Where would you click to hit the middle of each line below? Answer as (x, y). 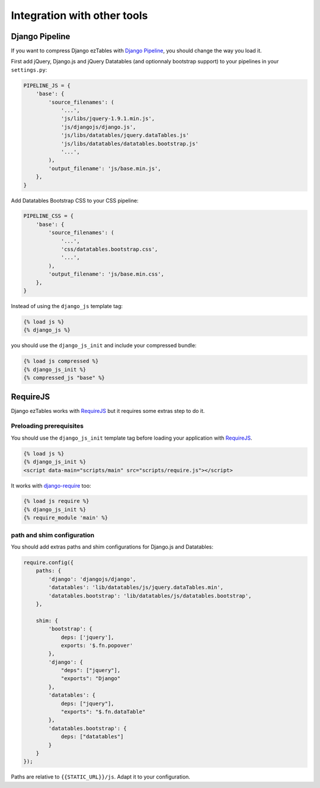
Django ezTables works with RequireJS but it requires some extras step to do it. (108, 411)
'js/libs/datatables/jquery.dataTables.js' (125, 135)
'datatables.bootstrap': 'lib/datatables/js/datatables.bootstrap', (150, 596)
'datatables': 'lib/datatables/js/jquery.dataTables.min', (136, 587)
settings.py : (29, 70)
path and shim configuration (53, 535)
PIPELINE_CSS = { (49, 216)
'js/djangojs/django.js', (98, 127)
